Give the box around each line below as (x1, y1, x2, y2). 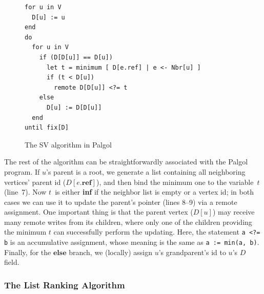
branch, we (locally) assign (69, 246, 152, 257)
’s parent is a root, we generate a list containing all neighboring (46, 166, 246, 177)
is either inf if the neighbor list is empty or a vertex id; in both (55, 186, 254, 197)
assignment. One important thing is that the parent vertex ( (4, 206, 193, 217)
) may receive (212, 206, 255, 217)
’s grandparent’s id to (158, 246, 226, 257)
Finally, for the (4, 246, 51, 257)
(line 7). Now (4, 186, 47, 197)
